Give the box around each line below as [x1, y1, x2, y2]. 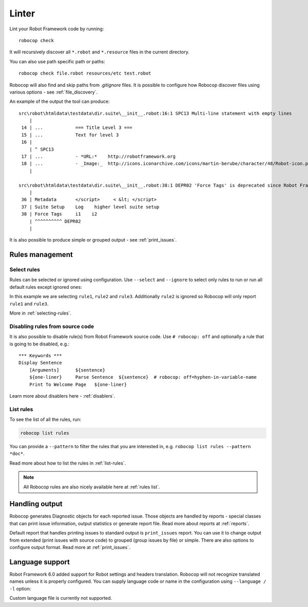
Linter [9, 8, 35, 19]
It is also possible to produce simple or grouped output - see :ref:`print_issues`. [9, 237, 177, 243]
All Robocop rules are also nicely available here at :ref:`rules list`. [23, 484, 160, 490]
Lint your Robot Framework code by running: [9, 26, 104, 32]
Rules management [9, 250, 73, 259]
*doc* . [9, 450, 25, 457]
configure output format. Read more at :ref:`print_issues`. [9, 544, 130, 550]
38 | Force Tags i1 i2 [21, 211, 98, 217]
